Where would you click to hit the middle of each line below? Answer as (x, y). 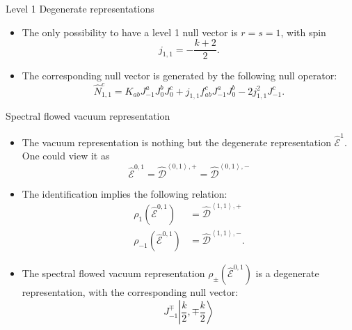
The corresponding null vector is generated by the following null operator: (179, 76)
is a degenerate (287, 273)
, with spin (303, 32)
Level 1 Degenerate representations (80, 8)
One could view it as (66, 156)
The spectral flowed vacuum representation (113, 273)
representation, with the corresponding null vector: (130, 292)
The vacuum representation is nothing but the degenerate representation (176, 142)
